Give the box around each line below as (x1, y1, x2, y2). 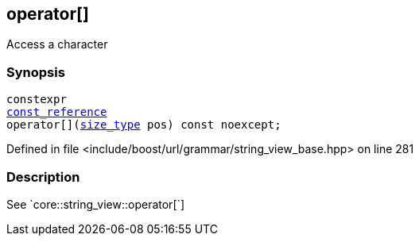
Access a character (6, 37, 108, 52)
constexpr (6, 93, 67, 106)
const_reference (6, 106, 107, 119)
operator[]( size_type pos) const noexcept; (6, 118, 281, 132)
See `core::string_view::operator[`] (6, 197, 185, 211)
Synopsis (6, 63, 65, 80)
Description (6, 168, 80, 185)
